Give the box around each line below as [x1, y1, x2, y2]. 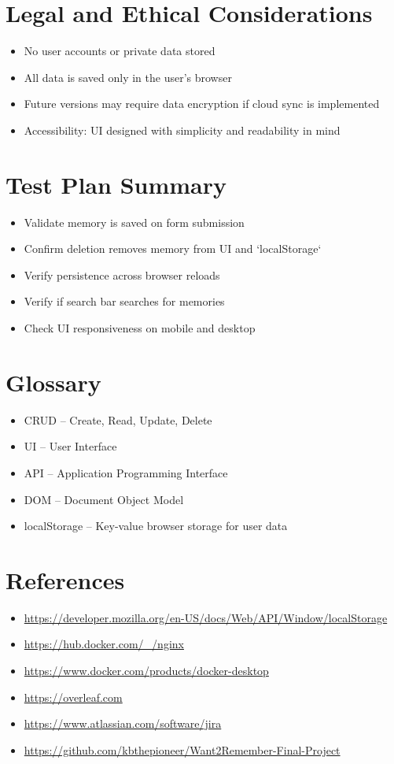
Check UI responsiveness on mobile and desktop [24, 320, 256, 336]
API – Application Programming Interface [24, 464, 228, 480]
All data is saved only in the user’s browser [24, 69, 232, 85]
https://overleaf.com [24, 688, 123, 705]
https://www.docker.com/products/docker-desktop [24, 662, 269, 678]
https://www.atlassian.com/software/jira [24, 715, 222, 732]
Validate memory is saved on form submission [24, 213, 245, 230]
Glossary [6, 365, 101, 398]
